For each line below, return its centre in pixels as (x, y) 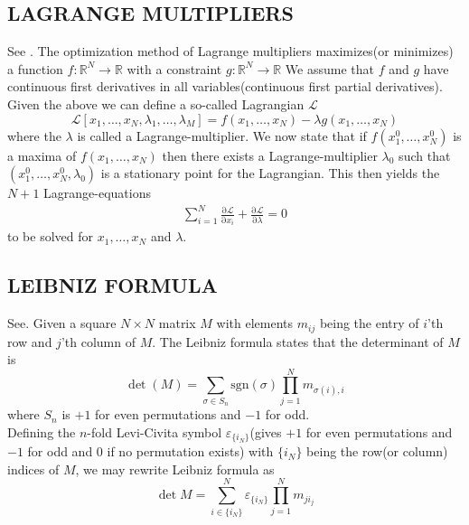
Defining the (42, 431)
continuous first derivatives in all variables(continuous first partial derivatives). (225, 86)
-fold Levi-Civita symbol (155, 431)
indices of (33, 469)
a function (35, 68)
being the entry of (369, 323)
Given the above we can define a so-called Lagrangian (156, 103)
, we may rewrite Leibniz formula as (175, 469)
